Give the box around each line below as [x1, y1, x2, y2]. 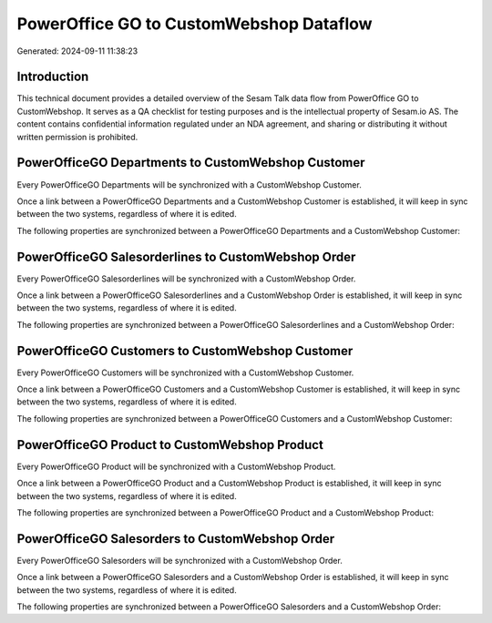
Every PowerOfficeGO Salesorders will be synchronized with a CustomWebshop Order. [16, 555, 343, 566]
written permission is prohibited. [16, 131, 138, 142]
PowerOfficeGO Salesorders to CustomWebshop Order [16, 531, 335, 546]
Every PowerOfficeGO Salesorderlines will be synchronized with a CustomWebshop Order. [16, 273, 356, 284]
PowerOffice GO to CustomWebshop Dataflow [16, 14, 373, 34]
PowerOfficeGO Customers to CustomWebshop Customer [16, 342, 354, 359]
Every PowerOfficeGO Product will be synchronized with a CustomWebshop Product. [16, 461, 336, 472]
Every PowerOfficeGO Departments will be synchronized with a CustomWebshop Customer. [16, 179, 362, 190]
